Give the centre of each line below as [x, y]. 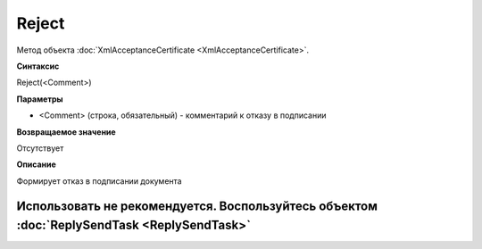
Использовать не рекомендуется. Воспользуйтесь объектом [197, 207]
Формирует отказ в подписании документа [99, 181]
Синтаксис [38, 66]
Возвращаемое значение [66, 132]
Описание [37, 164]
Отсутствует [40, 148]
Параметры [40, 99]
